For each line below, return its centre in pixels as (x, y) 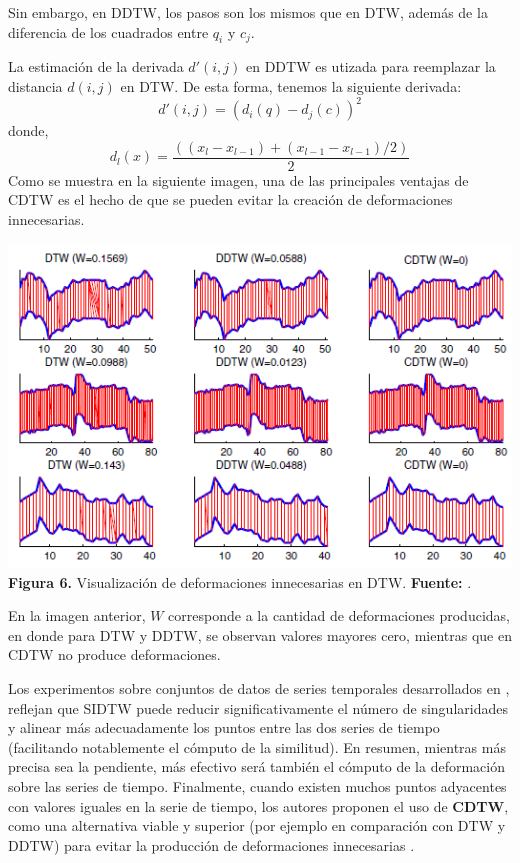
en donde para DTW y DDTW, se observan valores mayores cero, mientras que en (260, 634)
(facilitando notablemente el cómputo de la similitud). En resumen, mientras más (257, 746)
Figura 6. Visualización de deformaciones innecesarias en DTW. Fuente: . (240, 581)
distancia (35, 85)
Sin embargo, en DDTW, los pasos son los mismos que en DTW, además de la (248, 12)
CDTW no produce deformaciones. (114, 654)
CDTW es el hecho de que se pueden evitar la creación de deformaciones (230, 199)
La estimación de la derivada (96, 66)
